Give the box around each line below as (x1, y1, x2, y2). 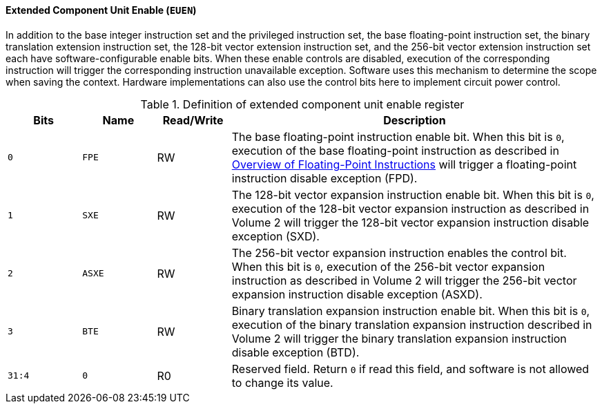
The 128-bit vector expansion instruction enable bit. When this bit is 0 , (231, 187, 594, 202)
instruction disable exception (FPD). (231, 171, 418, 185)
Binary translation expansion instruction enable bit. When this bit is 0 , (231, 303, 590, 318)
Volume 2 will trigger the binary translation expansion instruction (231, 331, 567, 345)
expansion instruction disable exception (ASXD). (231, 287, 483, 301)
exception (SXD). (231, 229, 320, 243)
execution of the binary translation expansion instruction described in (231, 317, 592, 332)
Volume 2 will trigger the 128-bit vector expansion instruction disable (231, 215, 590, 229)
